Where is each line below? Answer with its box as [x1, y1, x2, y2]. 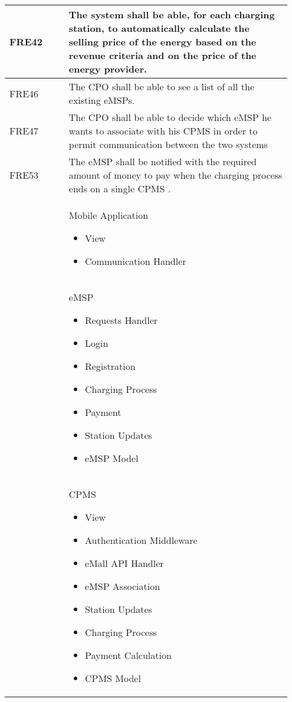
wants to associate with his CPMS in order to [68, 124, 258, 137]
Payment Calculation [84, 648, 172, 662]
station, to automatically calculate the [68, 21, 250, 35]
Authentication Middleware [84, 533, 198, 547]
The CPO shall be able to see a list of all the [68, 80, 255, 93]
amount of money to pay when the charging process [68, 168, 283, 182]
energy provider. [68, 62, 147, 76]
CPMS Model [84, 671, 141, 685]
